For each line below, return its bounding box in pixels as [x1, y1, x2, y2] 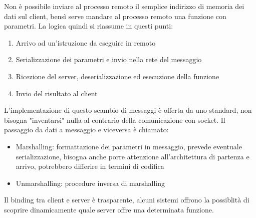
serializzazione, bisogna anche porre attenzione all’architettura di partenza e [16, 151, 249, 161]
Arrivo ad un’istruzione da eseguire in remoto [16, 37, 156, 48]
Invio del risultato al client [16, 88, 98, 98]
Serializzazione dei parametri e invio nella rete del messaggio [16, 54, 202, 65]
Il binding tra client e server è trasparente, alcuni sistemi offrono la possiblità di [4, 194, 249, 205]
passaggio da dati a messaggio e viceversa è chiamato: [4, 124, 169, 135]
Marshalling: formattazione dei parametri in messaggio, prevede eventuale [16, 141, 242, 151]
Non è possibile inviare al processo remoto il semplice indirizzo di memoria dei [4, 1, 244, 11]
